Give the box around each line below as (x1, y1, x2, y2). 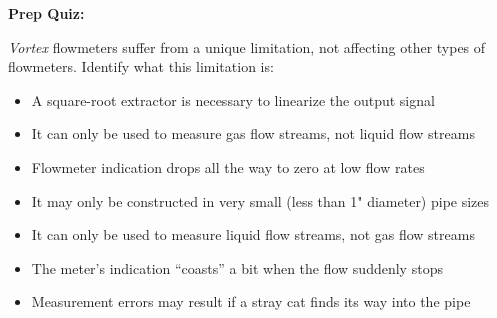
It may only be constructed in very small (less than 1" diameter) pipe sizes (31, 190, 490, 211)
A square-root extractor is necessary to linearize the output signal (31, 89, 435, 110)
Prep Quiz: (8, 3, 85, 23)
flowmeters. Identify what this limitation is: (8, 56, 274, 77)
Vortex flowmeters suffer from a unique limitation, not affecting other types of (8, 36, 486, 57)
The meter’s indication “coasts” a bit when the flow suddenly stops (31, 257, 443, 278)
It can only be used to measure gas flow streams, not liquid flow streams (31, 123, 475, 144)
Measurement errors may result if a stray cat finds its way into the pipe (31, 291, 471, 312)
